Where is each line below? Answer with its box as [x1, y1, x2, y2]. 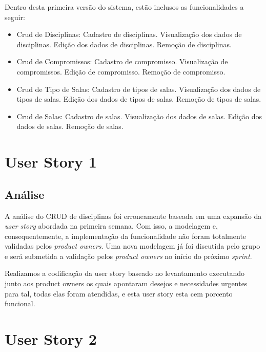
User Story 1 [5, 151, 97, 172]
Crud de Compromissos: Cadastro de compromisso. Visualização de [16, 56, 228, 67]
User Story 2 [5, 328, 97, 349]
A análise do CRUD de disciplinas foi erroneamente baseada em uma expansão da [5, 210, 262, 221]
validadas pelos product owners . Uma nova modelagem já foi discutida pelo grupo [5, 240, 260, 251]
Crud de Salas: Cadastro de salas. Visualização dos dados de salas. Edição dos [16, 110, 262, 121]
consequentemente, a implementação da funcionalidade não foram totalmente [5, 230, 247, 241]
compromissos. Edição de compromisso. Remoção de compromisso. [16, 66, 226, 77]
